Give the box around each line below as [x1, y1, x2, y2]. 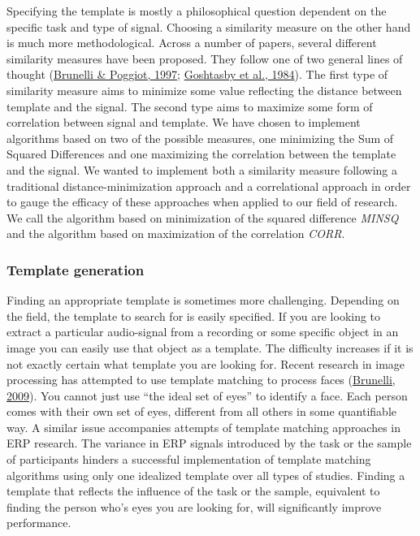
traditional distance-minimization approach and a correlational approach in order [6, 177, 411, 194]
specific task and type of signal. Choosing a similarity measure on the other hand [6, 18, 411, 35]
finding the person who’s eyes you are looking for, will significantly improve [6, 498, 382, 515]
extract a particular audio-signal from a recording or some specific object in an [6, 323, 399, 340]
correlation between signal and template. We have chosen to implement [6, 114, 361, 131]
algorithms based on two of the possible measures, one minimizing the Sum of [6, 129, 394, 146]
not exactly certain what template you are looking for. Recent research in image [6, 355, 405, 372]
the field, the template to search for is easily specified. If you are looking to [6, 307, 381, 324]
